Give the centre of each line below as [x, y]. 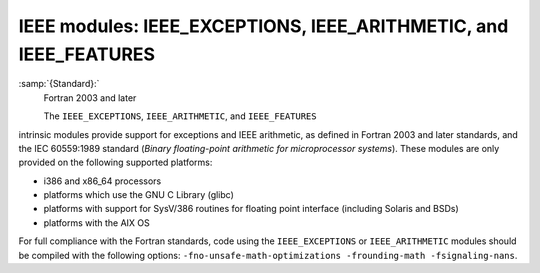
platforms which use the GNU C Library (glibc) [139, 195]
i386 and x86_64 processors [102, 181]
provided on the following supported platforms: [115, 162]
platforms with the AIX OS [96, 222]
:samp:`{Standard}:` [59, 84]
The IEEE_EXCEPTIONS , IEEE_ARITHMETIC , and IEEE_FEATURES [180, 116]
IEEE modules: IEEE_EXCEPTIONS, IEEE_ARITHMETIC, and [263, 26]
